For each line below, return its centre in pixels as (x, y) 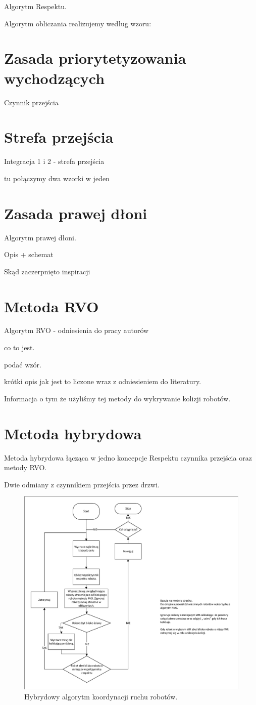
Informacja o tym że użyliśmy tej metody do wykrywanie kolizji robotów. (117, 398)
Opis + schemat (29, 254)
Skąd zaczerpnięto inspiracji (47, 271)
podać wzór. (23, 364)
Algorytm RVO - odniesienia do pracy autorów (76, 330)
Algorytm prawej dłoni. (40, 237)
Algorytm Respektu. (35, 6)
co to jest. (19, 347)
